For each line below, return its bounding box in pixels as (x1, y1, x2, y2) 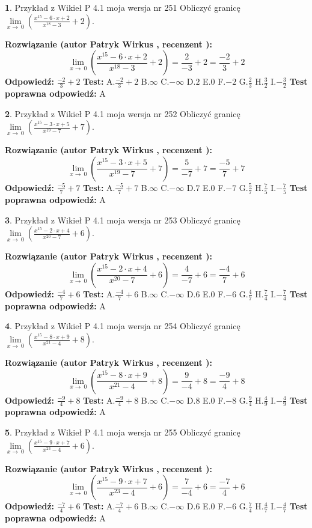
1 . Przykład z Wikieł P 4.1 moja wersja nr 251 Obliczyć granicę (5, 1, 240, 13)
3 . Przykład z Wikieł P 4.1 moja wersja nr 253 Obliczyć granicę (5, 213, 240, 226)
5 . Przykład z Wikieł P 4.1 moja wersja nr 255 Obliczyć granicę (5, 425, 240, 438)
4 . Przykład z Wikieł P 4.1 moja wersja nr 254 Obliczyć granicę (5, 320, 240, 332)
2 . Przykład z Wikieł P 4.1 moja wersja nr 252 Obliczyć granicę (5, 107, 240, 120)
